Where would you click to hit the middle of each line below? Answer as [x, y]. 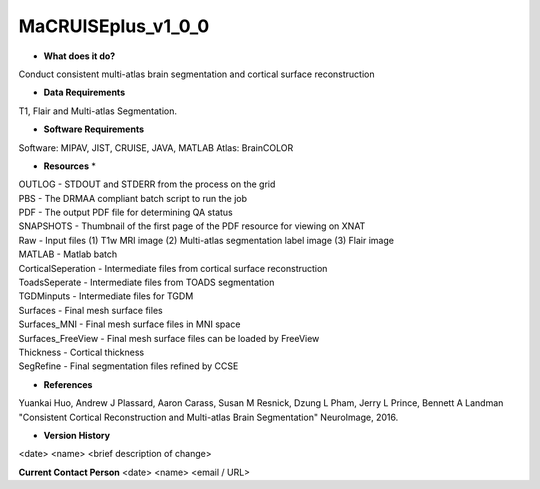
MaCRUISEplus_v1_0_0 [114, 26]
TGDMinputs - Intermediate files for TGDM [106, 296]
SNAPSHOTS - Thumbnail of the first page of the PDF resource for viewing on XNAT [192, 226]
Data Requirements [84, 92]
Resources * [70, 166]
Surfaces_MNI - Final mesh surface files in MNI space [129, 324]
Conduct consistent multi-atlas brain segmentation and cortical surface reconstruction [196, 74]
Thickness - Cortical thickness [81, 352]
